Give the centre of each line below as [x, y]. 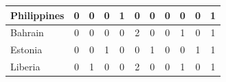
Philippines [37, 15]
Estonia [26, 50]
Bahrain [27, 32]
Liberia [25, 67]
